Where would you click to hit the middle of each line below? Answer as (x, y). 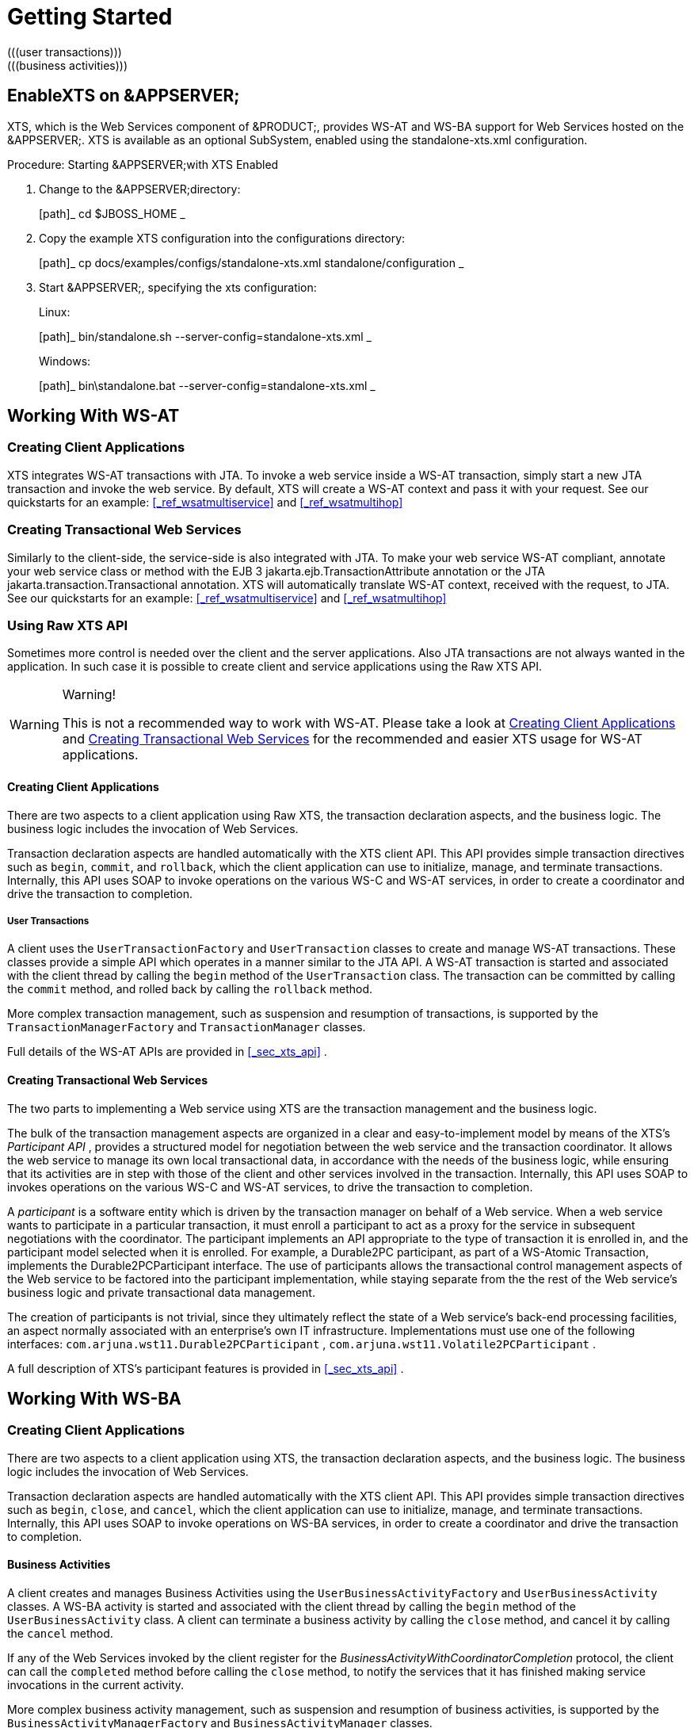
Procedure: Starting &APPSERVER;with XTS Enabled (143, 164)
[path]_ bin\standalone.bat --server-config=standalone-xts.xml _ (207, 385)
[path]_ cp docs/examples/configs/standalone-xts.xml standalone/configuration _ (252, 262)
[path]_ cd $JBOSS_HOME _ (112, 213)
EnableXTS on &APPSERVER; (124, 96)
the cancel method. (60, 1633)
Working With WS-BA (94, 1398)
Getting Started (90, 17)
